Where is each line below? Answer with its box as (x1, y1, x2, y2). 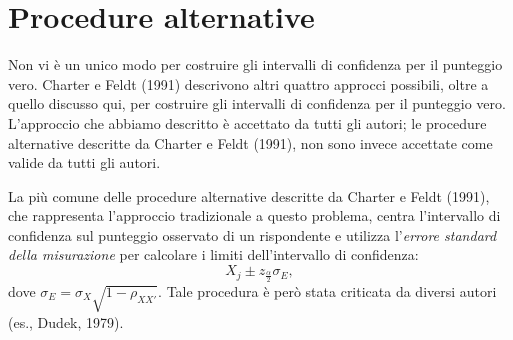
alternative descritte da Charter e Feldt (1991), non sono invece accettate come (8, 132, 493, 153)
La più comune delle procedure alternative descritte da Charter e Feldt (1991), (8, 185, 490, 206)
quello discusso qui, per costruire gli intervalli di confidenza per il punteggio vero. (8, 93, 506, 114)
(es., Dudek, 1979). (8, 311, 124, 332)
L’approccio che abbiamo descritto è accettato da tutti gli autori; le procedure (8, 112, 487, 133)
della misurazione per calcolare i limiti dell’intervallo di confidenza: (8, 244, 419, 265)
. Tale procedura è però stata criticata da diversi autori (158, 280, 497, 301)
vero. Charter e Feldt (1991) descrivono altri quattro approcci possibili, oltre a (8, 73, 489, 94)
